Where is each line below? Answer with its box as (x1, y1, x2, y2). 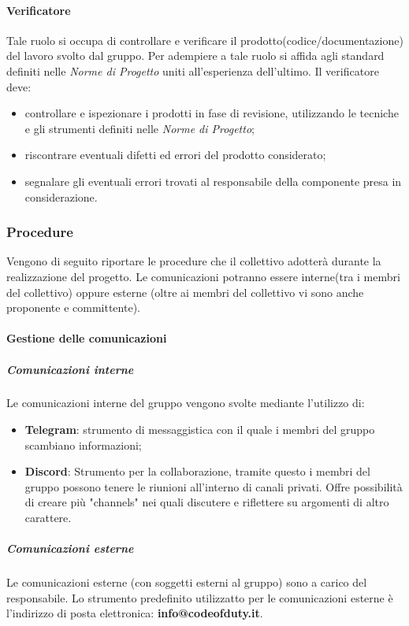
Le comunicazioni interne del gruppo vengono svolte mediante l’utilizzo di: (6, 394, 365, 411)
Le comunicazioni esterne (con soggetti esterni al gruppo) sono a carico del (6, 574, 367, 591)
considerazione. (24, 188, 98, 205)
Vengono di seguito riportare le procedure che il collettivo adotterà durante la (6, 253, 381, 269)
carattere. (24, 509, 72, 526)
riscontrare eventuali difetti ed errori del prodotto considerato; (24, 146, 326, 163)
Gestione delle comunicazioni (6, 330, 167, 346)
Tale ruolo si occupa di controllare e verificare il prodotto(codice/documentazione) (6, 31, 403, 48)
